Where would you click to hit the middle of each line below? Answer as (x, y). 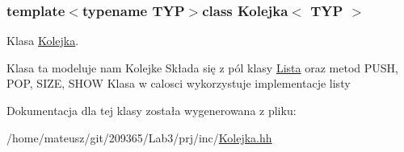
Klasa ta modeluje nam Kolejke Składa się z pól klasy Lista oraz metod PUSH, (202, 67)
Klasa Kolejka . (43, 41)
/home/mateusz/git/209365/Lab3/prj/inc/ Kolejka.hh (139, 137)
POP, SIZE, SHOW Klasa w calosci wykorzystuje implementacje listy (179, 83)
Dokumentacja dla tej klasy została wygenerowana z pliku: (151, 110)
